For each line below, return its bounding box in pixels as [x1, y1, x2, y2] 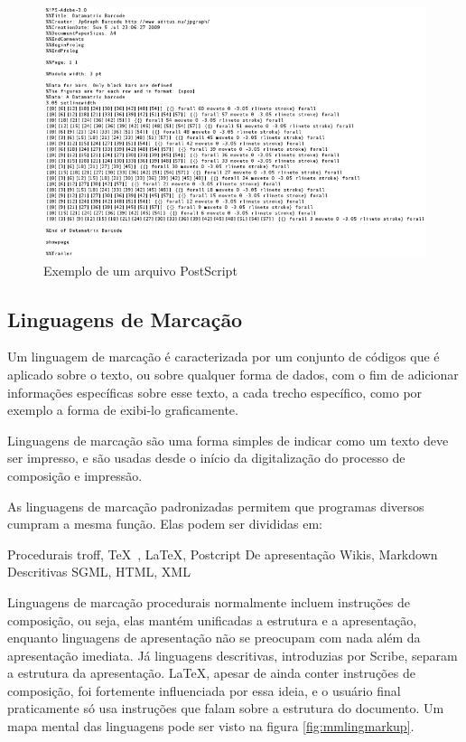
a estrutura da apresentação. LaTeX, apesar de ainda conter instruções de [7, 663, 415, 682]
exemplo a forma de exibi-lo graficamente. [7, 400, 238, 419]
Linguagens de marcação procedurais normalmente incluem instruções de [7, 592, 410, 611]
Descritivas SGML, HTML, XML [7, 562, 191, 581]
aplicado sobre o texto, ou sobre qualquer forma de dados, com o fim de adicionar [7, 364, 459, 383]
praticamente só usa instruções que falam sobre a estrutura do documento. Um [7, 699, 444, 718]
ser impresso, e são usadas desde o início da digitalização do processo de [7, 448, 405, 467]
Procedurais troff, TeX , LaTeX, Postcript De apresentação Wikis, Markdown [7, 544, 438, 563]
